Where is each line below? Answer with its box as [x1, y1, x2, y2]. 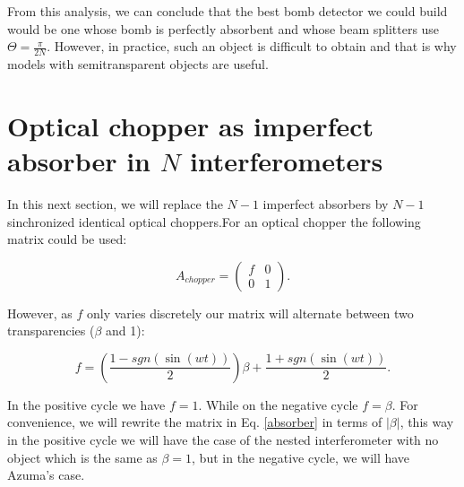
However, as [7, 303, 73, 322]
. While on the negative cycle [198, 395, 358, 413]
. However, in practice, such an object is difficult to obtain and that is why [47, 37, 457, 56]
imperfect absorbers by [262, 194, 389, 213]
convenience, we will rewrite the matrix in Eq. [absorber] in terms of [7, 413, 382, 431]
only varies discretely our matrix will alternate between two [87, 303, 414, 322]
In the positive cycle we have [7, 395, 166, 413]
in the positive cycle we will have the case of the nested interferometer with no [7, 430, 439, 449]
